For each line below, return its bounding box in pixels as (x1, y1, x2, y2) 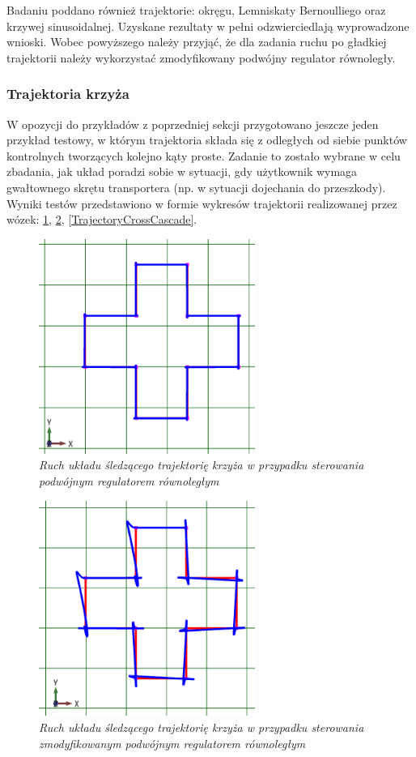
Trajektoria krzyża (6, 83, 129, 104)
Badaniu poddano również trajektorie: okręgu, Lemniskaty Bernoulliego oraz (6, 2, 386, 18)
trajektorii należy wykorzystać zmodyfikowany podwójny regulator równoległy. (6, 49, 396, 66)
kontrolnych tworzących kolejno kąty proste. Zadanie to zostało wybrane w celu (6, 147, 401, 164)
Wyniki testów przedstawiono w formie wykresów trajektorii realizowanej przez (6, 195, 397, 212)
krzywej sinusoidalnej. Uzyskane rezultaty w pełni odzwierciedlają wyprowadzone (6, 17, 410, 34)
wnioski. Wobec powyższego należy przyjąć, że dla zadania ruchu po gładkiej (6, 33, 387, 50)
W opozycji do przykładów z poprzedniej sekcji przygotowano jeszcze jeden (6, 115, 379, 132)
